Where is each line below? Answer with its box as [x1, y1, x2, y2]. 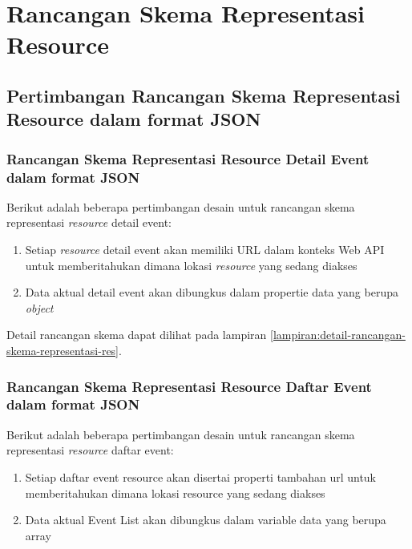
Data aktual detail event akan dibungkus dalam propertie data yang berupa [25, 284, 398, 301]
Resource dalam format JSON [6, 107, 261, 131]
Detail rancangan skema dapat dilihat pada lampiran [6, 326, 267, 343]
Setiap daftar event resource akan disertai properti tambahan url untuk [25, 468, 377, 485]
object [25, 299, 54, 316]
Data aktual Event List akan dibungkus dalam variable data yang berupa [25, 511, 386, 528]
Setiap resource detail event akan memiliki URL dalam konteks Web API [25, 241, 385, 258]
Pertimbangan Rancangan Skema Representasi [6, 83, 401, 107]
